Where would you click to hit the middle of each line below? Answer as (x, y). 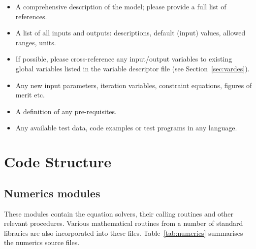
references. (31, 16)
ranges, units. (36, 42)
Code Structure (58, 162)
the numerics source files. (42, 242)
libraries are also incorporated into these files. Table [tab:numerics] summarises (124, 233)
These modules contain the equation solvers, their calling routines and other (119, 213)
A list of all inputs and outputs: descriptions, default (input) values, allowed (130, 33)
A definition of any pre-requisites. (66, 111)
